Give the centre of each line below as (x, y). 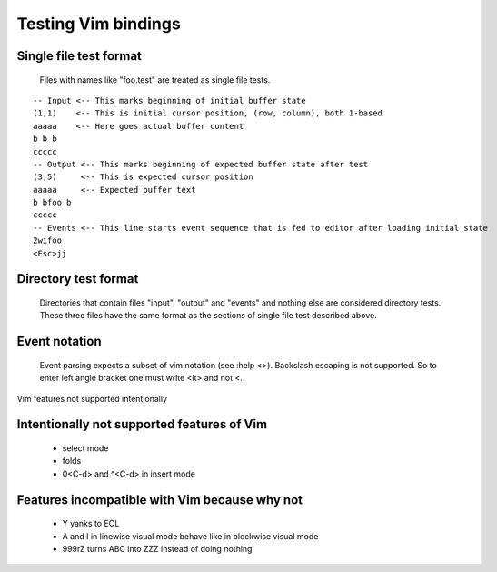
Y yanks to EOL (91, 524)
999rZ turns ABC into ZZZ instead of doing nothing (157, 549)
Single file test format (80, 56)
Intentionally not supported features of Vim (142, 424)
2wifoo (48, 241)
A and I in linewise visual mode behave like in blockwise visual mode (190, 536)
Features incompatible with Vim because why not (160, 500)
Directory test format (78, 279)
